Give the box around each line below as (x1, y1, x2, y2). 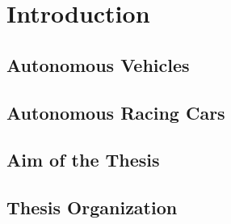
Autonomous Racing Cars (6, 99, 225, 125)
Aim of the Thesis (6, 147, 160, 172)
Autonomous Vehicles (6, 52, 190, 77)
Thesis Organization (6, 195, 178, 220)
